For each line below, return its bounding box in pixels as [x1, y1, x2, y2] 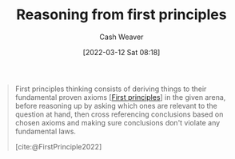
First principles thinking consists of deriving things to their [14, 84, 207, 93]
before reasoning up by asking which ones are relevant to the [14, 101, 217, 110]
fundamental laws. [14, 126, 77, 136]
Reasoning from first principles [16, 6, 227, 24]
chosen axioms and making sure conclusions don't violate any [14, 117, 221, 127]
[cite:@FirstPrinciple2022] [14, 141, 102, 151]
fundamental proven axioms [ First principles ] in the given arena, [14, 92, 226, 101]
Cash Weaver [99, 32, 144, 42]
